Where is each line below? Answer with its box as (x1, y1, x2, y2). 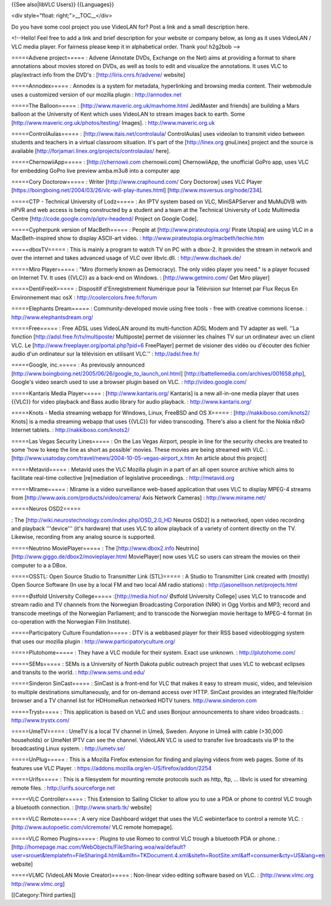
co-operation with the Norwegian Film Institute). (11, 618, 132, 625)
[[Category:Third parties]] (11, 891, 76, 898)
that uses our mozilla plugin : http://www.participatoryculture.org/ (11, 637, 176, 645)
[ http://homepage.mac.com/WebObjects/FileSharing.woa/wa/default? (11, 843, 186, 851)
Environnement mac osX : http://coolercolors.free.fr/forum (11, 293, 157, 301)
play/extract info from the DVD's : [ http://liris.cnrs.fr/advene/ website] (11, 71, 185, 79)
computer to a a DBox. (11, 561, 67, 569)
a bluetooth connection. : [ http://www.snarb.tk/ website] (11, 804, 152, 811)
